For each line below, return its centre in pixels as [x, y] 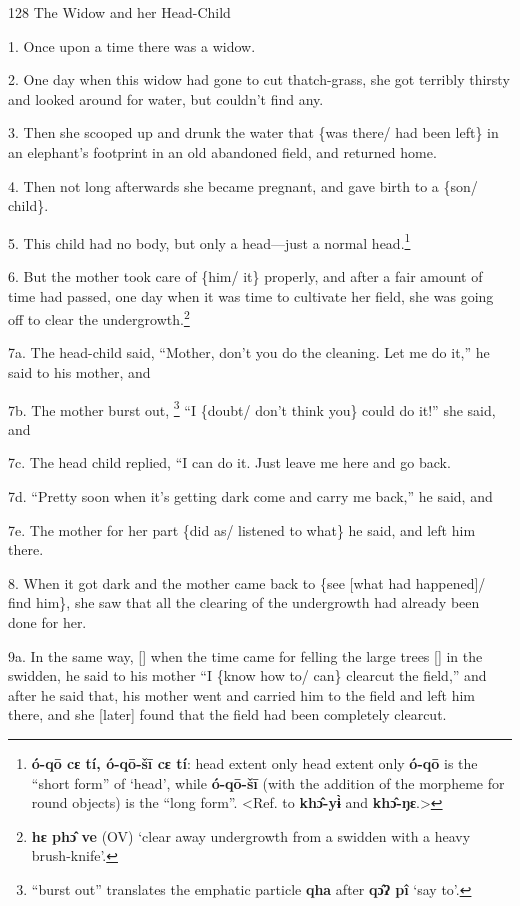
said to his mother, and [79, 372]
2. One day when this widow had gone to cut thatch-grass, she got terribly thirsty [259, 79]
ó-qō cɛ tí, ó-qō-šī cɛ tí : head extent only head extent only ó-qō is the [254, 763]
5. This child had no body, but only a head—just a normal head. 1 [209, 241]
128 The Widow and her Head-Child [119, 12]
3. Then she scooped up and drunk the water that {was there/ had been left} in [253, 132]
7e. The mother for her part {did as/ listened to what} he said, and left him [242, 529]
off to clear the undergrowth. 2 [99, 317]
